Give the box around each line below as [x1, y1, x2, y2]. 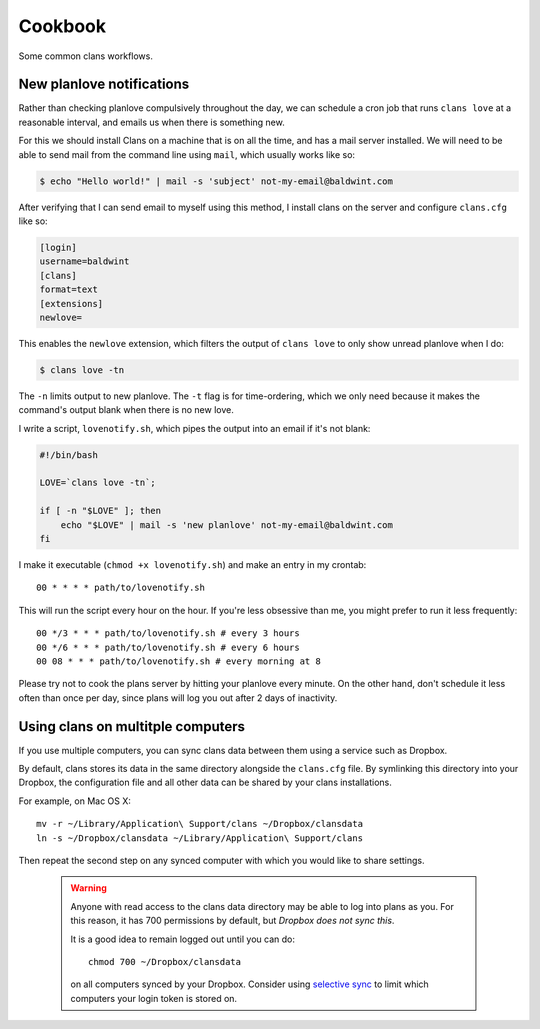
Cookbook [18, 15, 107, 37]
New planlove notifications [18, 76, 190, 93]
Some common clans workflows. [18, 50, 154, 62]
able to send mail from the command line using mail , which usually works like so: [18, 148, 355, 160]
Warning [70, 882, 107, 894]
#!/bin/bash [39, 449, 99, 460]
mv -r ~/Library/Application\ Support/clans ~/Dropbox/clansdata [36, 818, 364, 830]
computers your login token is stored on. [70, 992, 238, 1004]
